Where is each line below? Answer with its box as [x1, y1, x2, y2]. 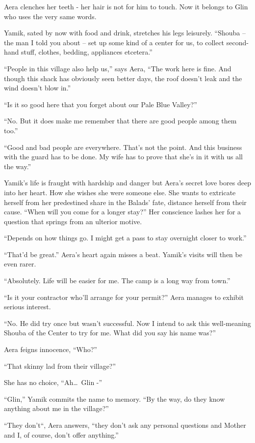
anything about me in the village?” [4, 403, 109, 413]
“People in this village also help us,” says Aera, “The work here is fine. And [4, 63, 231, 73]
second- [226, 37, 249, 47]
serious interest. [4, 301, 51, 312]
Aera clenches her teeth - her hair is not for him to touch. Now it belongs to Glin [4, 1, 248, 11]
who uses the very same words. [4, 11, 97, 21]
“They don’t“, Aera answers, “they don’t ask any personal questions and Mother [4, 420, 246, 430]
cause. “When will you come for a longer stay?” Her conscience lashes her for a [4, 207, 241, 217]
